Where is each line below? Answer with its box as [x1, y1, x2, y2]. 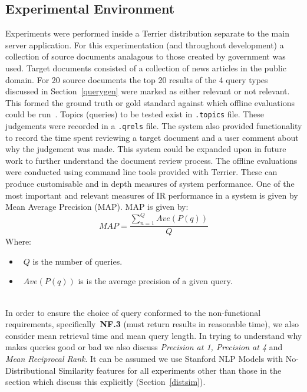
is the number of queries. [32, 255, 123, 267]
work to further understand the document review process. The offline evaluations [5, 154, 298, 166]
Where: [5, 235, 31, 248]
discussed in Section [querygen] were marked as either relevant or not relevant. [5, 85, 290, 97]
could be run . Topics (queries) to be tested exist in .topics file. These [5, 108, 265, 120]
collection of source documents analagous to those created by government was [5, 50, 286, 62]
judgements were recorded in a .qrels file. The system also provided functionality [5, 120, 302, 132]
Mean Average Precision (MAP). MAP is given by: [5, 200, 189, 213]
